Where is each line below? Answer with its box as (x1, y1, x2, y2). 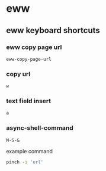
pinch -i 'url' (6, 159, 44, 165)
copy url (6, 70, 31, 78)
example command (6, 147, 53, 154)
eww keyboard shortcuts (6, 25, 101, 35)
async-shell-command (6, 124, 74, 132)
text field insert (6, 97, 52, 105)
